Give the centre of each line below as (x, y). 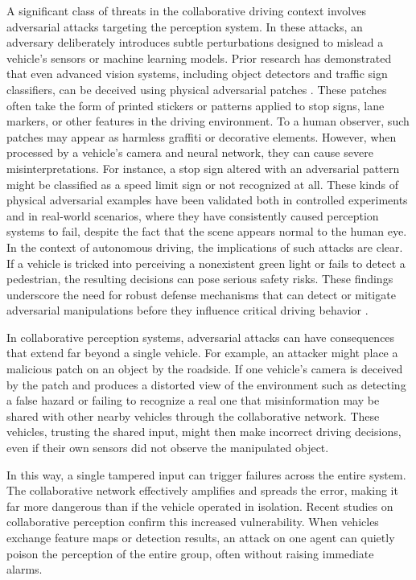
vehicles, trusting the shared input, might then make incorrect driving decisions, (204, 432)
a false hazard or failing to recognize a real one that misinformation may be (193, 400)
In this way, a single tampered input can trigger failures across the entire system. (206, 474)
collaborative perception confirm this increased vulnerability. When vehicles (193, 522)
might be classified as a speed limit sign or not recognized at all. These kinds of (203, 184)
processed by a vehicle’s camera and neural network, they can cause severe (190, 152)
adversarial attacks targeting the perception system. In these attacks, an (185, 26)
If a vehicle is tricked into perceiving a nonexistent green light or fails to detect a (206, 263)
